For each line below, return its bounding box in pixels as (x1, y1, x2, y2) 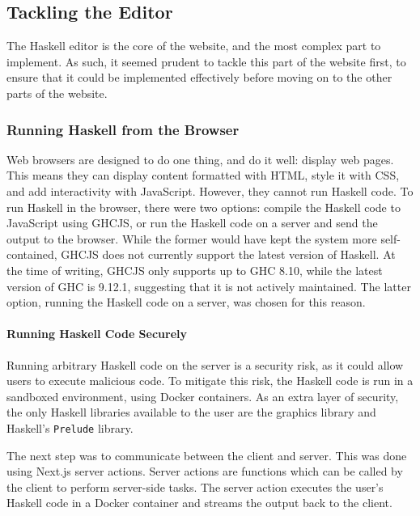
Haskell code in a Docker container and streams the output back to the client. (6, 494, 392, 511)
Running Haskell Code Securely (6, 325, 188, 342)
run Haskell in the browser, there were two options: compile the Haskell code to (6, 198, 401, 215)
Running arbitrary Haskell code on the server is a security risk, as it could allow (6, 356, 404, 373)
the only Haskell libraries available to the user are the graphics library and (6, 404, 376, 421)
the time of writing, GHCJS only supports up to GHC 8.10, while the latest (6, 261, 383, 278)
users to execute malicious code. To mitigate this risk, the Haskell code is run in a (6, 372, 414, 389)
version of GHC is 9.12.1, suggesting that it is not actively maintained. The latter (6, 277, 411, 294)
